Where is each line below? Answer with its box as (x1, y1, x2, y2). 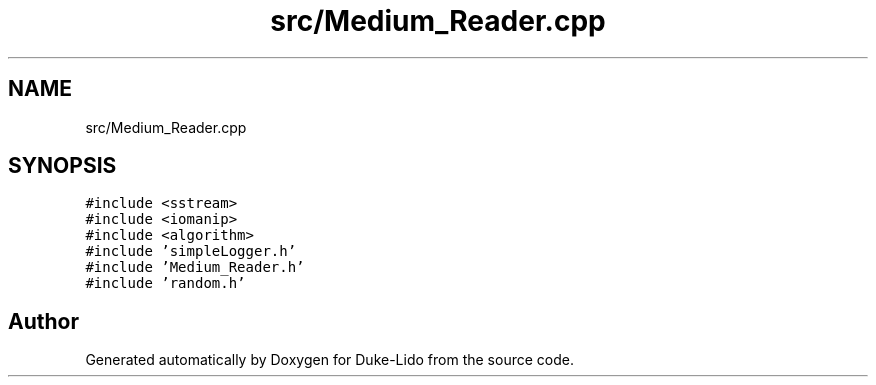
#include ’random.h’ (85, 275, 246, 292)
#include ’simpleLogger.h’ (85, 243, 297, 260)
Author (8, 308, 79, 334)
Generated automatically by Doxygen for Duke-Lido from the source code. (85, 351, 574, 369)
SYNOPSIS (8, 153, 117, 179)
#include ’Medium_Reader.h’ (85, 259, 305, 276)
